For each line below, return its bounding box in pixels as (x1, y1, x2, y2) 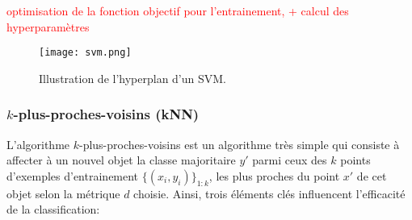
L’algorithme (6, 135, 70, 152)
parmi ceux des (252, 152, 327, 168)
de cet (356, 167, 387, 184)
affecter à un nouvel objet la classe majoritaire (6, 152, 236, 168)
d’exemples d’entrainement (6, 167, 139, 184)
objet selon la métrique (6, 185, 120, 201)
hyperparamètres (6, 18, 90, 35)
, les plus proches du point (208, 167, 340, 184)
